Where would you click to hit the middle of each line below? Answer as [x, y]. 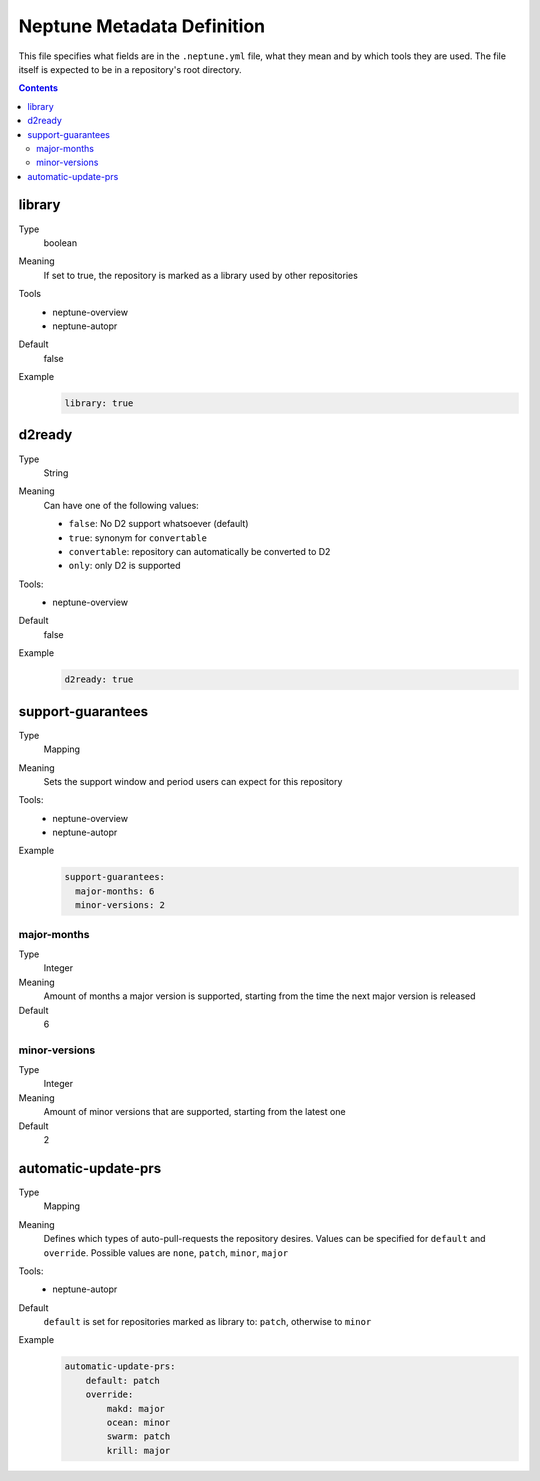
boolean [60, 242]
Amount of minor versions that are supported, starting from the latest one [194, 1112]
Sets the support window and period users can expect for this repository [193, 781]
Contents [38, 88]
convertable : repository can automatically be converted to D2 [199, 551]
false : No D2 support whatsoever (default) [158, 524]
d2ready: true [99, 679]
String [56, 472]
